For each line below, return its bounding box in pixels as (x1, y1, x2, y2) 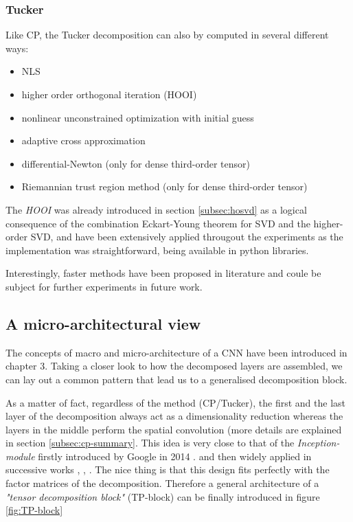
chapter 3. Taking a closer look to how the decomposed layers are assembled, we (5, 359, 343, 373)
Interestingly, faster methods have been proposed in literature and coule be (5, 266, 321, 280)
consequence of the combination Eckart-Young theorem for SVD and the (5, 216, 310, 230)
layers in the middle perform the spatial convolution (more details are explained (5, 422, 342, 436)
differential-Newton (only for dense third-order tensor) (21, 156, 250, 170)
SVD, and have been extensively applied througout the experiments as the (30, 229, 343, 244)
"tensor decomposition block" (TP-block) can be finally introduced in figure (5, 489, 320, 503)
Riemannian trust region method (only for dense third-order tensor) (21, 179, 308, 194)
